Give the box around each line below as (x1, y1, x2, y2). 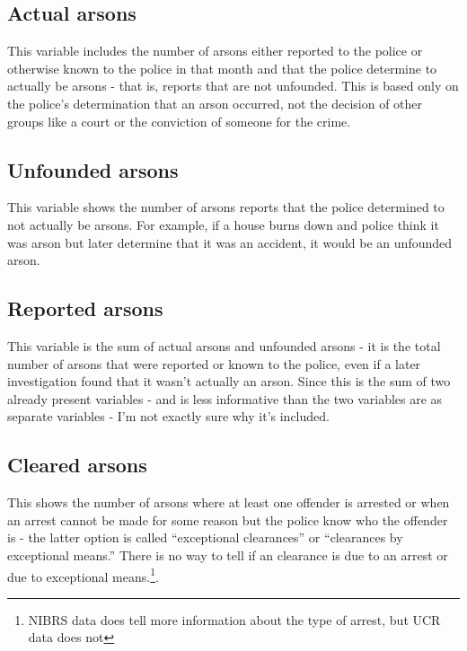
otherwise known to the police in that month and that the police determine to (7, 58, 437, 77)
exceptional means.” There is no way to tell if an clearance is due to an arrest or (7, 545, 448, 564)
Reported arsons (7, 295, 163, 322)
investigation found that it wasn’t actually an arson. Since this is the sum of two (7, 372, 451, 391)
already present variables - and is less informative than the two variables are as (7, 389, 443, 408)
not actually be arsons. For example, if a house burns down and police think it (7, 215, 439, 233)
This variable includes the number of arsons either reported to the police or (7, 41, 423, 60)
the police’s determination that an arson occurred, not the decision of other (7, 93, 423, 112)
